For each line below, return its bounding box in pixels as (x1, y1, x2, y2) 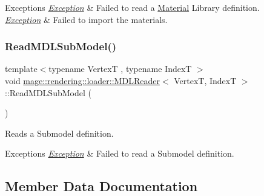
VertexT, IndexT (174, 74, 237, 87)
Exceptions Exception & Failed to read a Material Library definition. (5, 1, 260, 13)
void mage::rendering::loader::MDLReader (5, 74, 160, 87)
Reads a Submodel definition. (5, 126, 114, 139)
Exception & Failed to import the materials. (5, 13, 168, 25)
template (5, 62, 38, 75)
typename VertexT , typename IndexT (48, 62, 192, 75)
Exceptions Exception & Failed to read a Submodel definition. (5, 147, 234, 160)
